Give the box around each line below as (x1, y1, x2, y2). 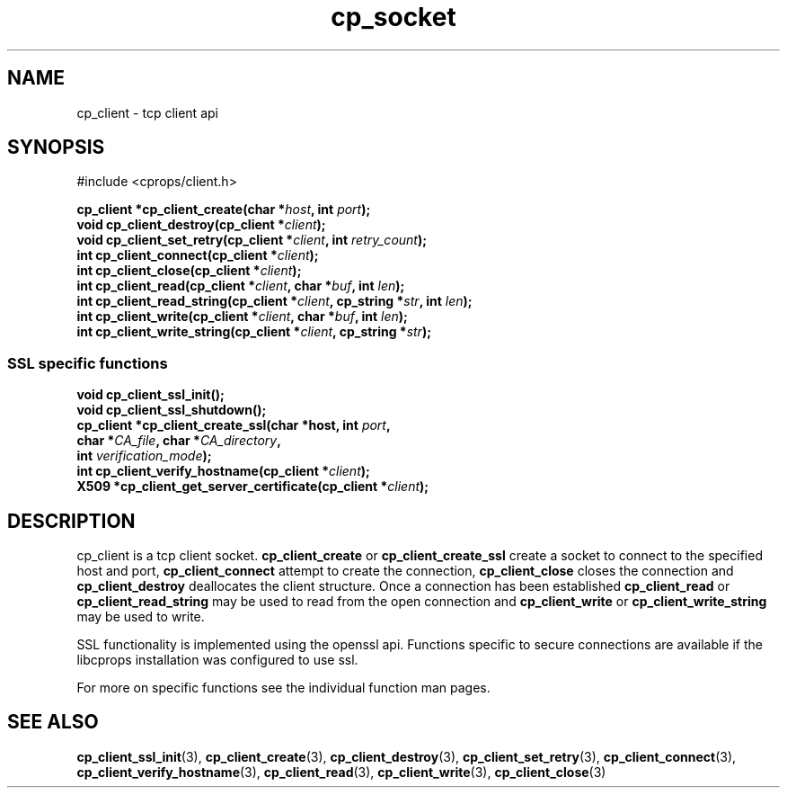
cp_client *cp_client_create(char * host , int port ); (76, 201, 371, 218)
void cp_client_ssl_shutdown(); (76, 402, 267, 418)
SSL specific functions (7, 353, 168, 372)
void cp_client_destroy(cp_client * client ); (76, 217, 326, 233)
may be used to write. (76, 609, 205, 625)
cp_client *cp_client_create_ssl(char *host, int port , (76, 417, 391, 433)
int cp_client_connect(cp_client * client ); (76, 247, 319, 264)
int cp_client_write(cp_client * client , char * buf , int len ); (76, 308, 408, 325)
